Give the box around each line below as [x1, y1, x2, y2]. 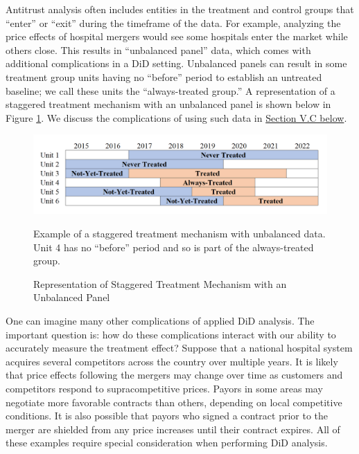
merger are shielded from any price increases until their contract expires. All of [6, 421, 340, 436]
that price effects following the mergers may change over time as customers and [6, 367, 343, 382]
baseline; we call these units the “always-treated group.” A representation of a [6, 83, 335, 98]
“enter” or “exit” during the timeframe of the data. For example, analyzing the [6, 15, 341, 30]
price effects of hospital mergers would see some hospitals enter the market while [6, 29, 348, 44]
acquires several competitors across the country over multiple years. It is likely [6, 354, 338, 368]
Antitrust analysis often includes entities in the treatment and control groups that [6, 2, 354, 16]
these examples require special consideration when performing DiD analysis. [6, 435, 328, 450]
